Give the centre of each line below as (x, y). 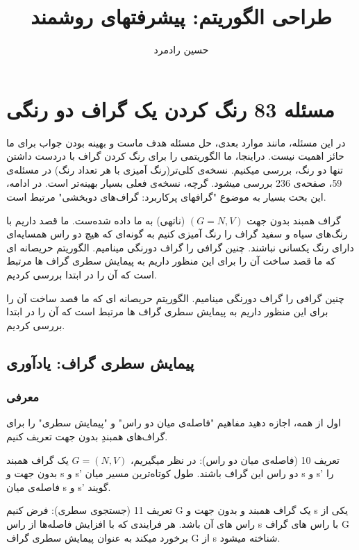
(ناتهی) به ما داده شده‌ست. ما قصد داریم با (96, 220)
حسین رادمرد (181, 50)
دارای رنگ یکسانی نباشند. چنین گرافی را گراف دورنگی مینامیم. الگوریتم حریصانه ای (180, 247)
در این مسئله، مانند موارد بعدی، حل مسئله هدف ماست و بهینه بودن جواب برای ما (176, 142)
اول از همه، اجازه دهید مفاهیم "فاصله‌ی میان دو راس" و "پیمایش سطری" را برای (174, 423)
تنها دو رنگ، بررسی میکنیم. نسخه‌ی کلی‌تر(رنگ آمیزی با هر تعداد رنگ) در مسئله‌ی (175, 169)
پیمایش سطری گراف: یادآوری (100, 362)
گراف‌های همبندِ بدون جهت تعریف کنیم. (87, 436)
